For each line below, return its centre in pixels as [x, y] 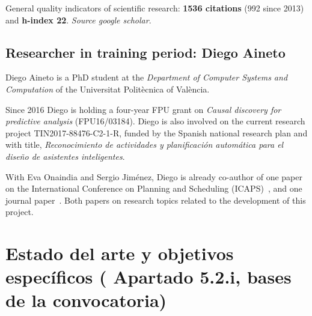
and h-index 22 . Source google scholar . [78, 20]
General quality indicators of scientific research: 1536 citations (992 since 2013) [155, 8]
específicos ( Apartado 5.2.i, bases [148, 277]
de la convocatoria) [86, 300]
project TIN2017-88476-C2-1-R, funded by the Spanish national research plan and [157, 132]
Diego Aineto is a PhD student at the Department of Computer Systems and [147, 77]
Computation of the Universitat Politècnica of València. [108, 89]
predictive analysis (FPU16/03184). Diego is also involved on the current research [155, 121]
